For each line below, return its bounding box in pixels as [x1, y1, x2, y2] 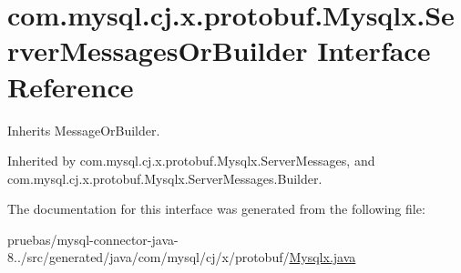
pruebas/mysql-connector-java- [7, 229, 179, 248]
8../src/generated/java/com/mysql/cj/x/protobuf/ [7, 248, 290, 267]
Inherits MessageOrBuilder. [7, 120, 160, 139]
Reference [7, 67, 134, 105]
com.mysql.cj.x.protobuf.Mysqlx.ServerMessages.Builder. [7, 168, 323, 187]
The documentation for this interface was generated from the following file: [7, 199, 425, 218]
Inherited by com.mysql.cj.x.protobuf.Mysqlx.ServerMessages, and [7, 151, 375, 170]
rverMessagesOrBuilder [7, 32, 308, 69]
